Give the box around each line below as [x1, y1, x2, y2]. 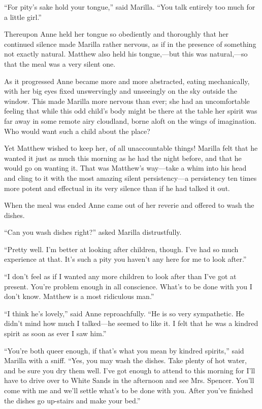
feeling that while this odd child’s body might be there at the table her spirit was [4, 105, 257, 116]
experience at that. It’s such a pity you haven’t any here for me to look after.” [4, 254, 247, 264]
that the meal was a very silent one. [4, 58, 116, 69]
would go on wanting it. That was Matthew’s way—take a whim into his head [4, 162, 247, 173]
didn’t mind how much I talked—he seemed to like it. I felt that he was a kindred [4, 318, 258, 329]
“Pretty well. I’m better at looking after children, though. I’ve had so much [4, 243, 239, 254]
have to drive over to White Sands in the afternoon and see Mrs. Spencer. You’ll [4, 375, 254, 386]
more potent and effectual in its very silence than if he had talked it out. [4, 182, 230, 193]
